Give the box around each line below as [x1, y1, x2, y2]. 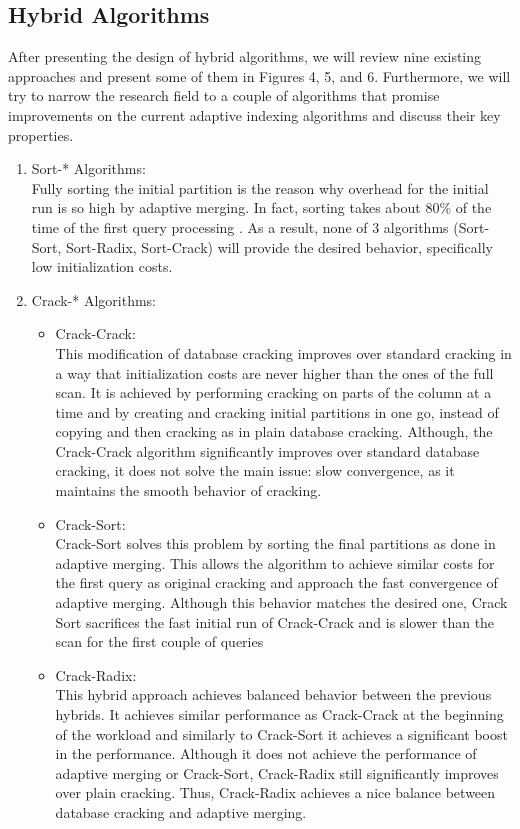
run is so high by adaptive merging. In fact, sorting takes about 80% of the [31, 197, 492, 218]
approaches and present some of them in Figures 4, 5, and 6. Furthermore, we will [8, 65, 511, 86]
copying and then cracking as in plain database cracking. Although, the [55, 421, 493, 442]
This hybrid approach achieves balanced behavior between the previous [55, 684, 492, 705]
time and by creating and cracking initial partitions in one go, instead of [55, 401, 499, 422]
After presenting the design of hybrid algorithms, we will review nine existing [8, 46, 482, 67]
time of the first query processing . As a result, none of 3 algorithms [31, 216, 449, 237]
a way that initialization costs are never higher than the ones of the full [55, 362, 494, 383]
